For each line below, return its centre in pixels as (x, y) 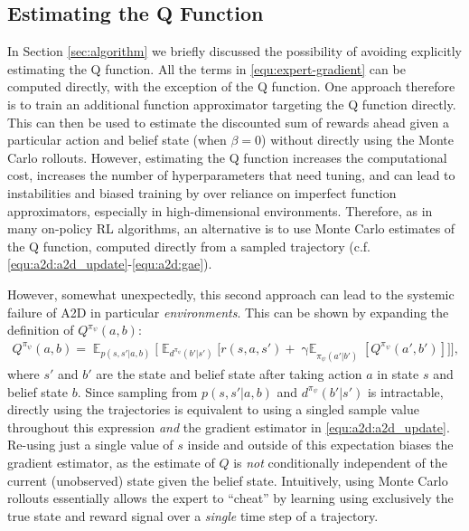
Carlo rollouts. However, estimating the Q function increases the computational (227, 157)
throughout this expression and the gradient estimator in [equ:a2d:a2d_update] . (229, 427)
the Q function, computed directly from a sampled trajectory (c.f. (189, 246)
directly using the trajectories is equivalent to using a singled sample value (213, 409)
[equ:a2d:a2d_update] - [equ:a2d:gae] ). (110, 264)
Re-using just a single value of (90, 445)
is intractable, (405, 391)
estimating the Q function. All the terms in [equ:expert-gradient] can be (206, 68)
